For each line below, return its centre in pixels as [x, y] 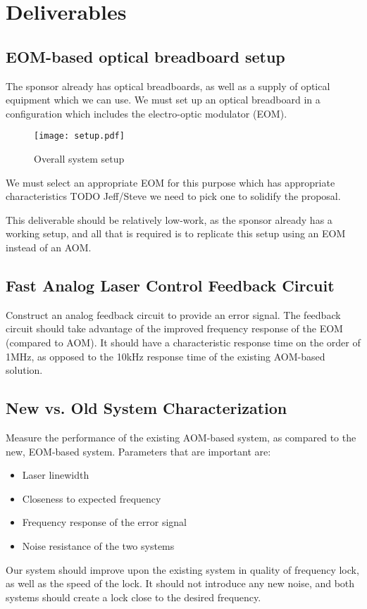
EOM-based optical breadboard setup [145, 56]
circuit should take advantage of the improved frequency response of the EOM [174, 328]
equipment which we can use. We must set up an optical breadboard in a [163, 100]
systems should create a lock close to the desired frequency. [133, 597]
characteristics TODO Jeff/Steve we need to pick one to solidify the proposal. [173, 196]
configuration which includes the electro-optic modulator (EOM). [147, 113]
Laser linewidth [56, 475]
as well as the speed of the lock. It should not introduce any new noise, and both [180, 583]
